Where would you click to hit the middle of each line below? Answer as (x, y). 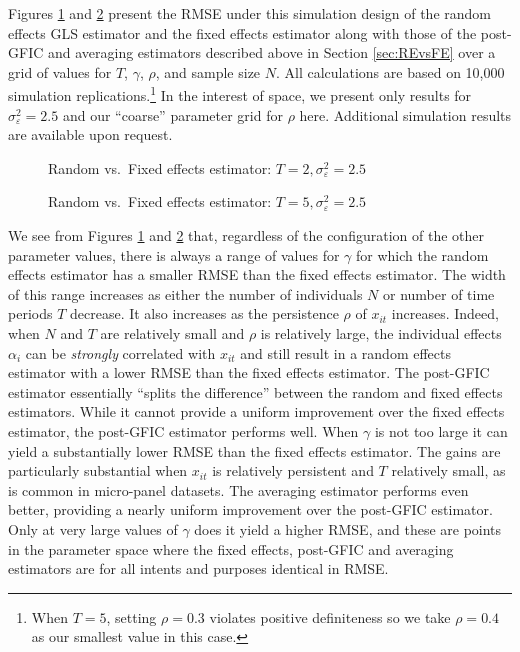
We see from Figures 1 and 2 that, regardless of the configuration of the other (246, 235)
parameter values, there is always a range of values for (174, 254)
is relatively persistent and (293, 470)
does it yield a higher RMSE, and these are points (348, 528)
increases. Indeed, (445, 313)
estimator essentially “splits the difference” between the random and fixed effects (255, 391)
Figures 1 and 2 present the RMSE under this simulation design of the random (250, 13)
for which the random (422, 254)
